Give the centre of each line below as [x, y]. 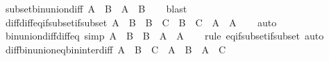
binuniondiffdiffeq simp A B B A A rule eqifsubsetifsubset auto [164, 36]
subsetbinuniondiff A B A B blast [96, 8]
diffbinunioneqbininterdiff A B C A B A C [116, 49]
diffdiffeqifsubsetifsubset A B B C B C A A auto [141, 22]
